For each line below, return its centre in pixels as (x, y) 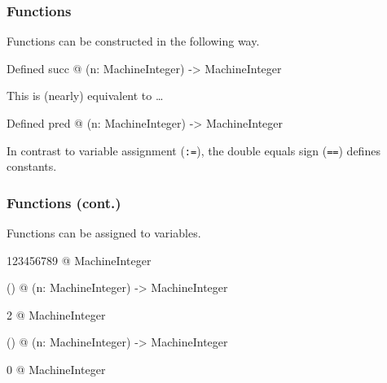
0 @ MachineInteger (56, 370)
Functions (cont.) (64, 202)
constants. (32, 166)
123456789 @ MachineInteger (79, 260)
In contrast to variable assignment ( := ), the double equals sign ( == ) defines (193, 150)
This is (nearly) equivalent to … (85, 96)
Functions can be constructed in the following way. (133, 41)
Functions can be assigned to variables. (104, 233)
